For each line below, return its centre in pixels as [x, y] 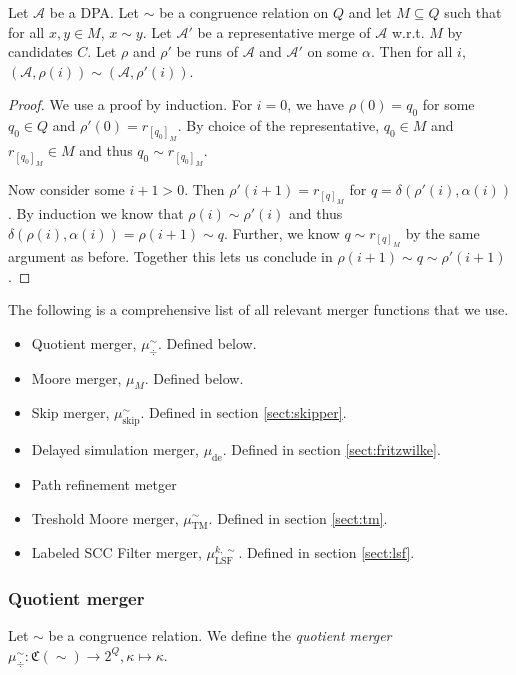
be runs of [207, 51]
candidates [40, 51]
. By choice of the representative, [278, 125]
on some [332, 51]
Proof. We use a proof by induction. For [130, 104]
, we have [316, 104]
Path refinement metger [104, 483]
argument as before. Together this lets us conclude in [170, 255]
